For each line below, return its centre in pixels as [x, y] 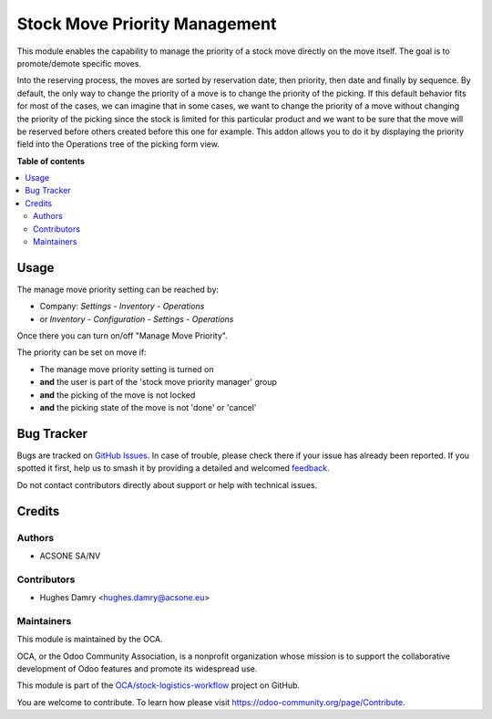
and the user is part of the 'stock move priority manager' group [158, 382]
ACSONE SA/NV [70, 556]
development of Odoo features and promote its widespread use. [137, 668]
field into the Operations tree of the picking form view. [118, 144]
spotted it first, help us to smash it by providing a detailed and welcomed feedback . [173, 468]
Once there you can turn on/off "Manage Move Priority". [122, 336]
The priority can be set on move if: [82, 352]
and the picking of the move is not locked [118, 395]
